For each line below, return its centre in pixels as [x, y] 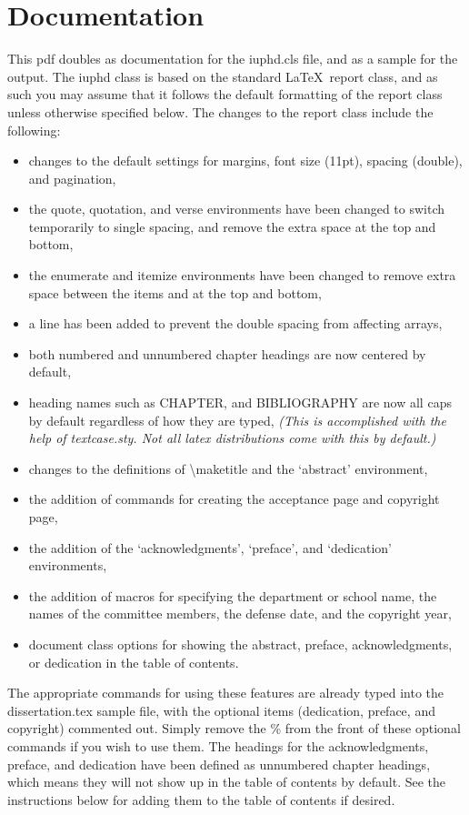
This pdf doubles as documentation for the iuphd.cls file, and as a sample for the [233, 59]
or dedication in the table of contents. [134, 662]
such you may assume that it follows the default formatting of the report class [225, 94]
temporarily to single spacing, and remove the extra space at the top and [232, 226]
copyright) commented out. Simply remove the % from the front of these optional [234, 728]
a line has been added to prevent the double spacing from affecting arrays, [235, 323]
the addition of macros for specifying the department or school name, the [233, 595]
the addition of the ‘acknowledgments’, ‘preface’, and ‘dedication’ [210, 547]
